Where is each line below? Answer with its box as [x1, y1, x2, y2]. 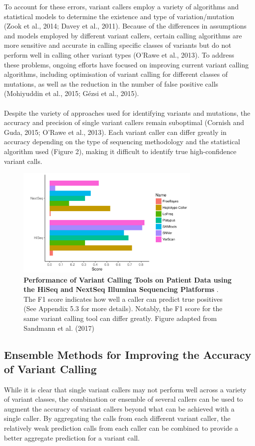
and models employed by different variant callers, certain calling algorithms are [4, 30, 242, 40]
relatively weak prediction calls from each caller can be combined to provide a [4, 423, 238, 433]
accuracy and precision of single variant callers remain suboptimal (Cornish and [4, 117, 244, 127]
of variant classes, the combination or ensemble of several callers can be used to [4, 394, 243, 404]
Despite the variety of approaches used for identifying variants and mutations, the [4, 107, 251, 118]
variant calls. [4, 156, 42, 166]
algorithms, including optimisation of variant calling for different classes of [4, 69, 228, 79]
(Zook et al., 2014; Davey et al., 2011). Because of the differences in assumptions [4, 21, 247, 31]
